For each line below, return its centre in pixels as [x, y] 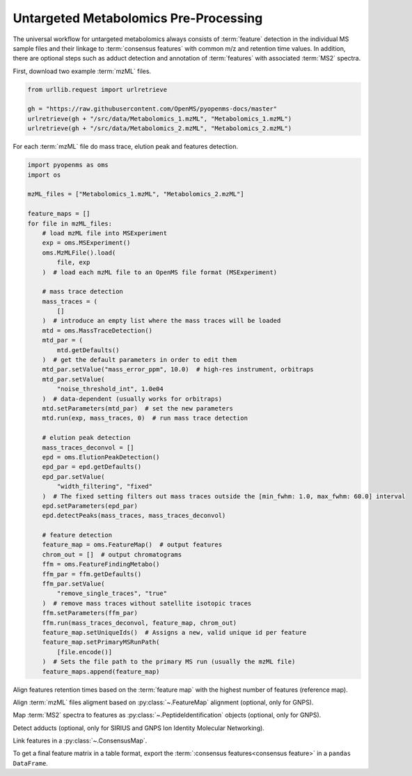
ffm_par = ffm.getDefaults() [92, 574]
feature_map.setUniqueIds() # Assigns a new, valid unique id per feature [174, 632]
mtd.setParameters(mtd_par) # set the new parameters [137, 408]
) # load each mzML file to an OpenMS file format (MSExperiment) [160, 272]
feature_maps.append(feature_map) [101, 671]
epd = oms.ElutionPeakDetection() [101, 457]
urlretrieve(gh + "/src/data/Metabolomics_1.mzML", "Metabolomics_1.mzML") [160, 119]
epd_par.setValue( [73, 476]
